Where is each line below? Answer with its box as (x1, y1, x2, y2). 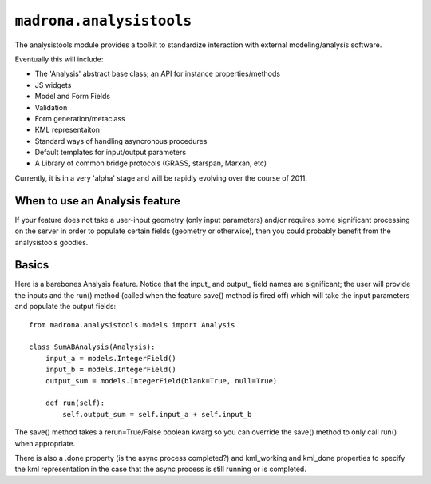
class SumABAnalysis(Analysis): (29, 343, 156, 351)
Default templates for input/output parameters (34, 148, 187, 157)
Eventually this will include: (14, 54, 104, 64)
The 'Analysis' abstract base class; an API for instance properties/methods (34, 69, 281, 79)
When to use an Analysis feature (14, 194, 181, 208)
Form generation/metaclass (34, 113, 125, 123)
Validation (34, 102, 68, 112)
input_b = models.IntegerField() (45, 365, 177, 375)
